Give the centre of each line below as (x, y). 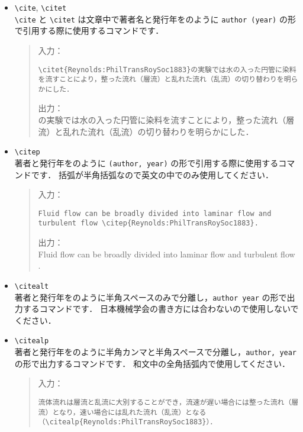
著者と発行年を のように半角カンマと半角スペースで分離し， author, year (156, 352)
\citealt (32, 286)
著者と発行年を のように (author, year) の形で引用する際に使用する (146, 162)
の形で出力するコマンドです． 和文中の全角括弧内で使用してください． (152, 363)
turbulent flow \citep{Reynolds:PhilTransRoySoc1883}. (148, 223)
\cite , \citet (41, 7)
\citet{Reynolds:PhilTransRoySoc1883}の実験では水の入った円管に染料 (167, 70)
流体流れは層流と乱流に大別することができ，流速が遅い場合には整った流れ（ (165, 402)
